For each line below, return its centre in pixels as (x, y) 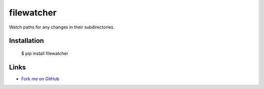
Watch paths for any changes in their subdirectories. (62, 27)
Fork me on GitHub (40, 79)
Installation (26, 41)
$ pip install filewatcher (45, 53)
